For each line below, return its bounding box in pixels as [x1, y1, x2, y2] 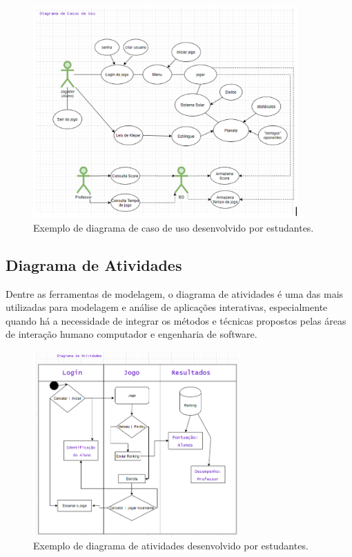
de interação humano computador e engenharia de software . [6, 327, 257, 341]
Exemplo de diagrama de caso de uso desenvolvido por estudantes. [33, 220, 314, 234]
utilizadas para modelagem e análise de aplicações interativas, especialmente [6, 300, 328, 314]
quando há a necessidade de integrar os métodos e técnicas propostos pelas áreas [6, 313, 346, 327]
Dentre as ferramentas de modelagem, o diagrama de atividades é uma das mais [6, 286, 344, 301]
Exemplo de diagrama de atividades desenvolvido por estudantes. [33, 538, 309, 553]
